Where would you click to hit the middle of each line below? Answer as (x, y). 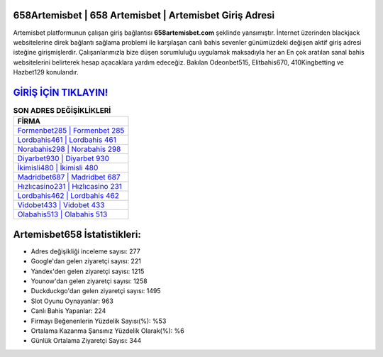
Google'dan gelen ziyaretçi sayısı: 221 (86, 261)
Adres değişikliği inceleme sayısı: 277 (86, 251)
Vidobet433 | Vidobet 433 (61, 205)
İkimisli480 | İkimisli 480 (58, 168)
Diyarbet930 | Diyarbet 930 (63, 158)
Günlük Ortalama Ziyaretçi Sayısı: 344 (86, 341)
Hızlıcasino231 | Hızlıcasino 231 (70, 187)
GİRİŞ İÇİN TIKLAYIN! (61, 92)
